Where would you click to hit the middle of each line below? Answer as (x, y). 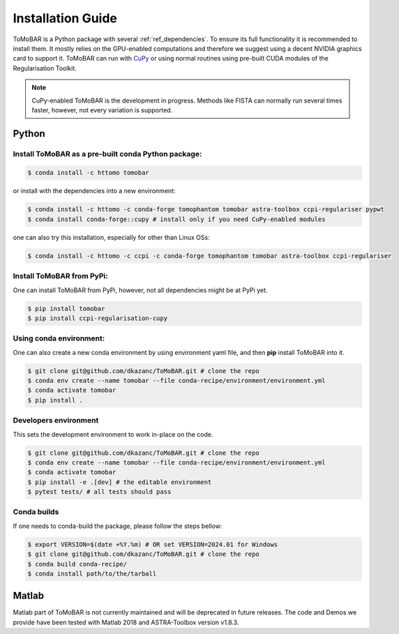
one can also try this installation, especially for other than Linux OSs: (111, 237)
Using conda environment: (59, 338)
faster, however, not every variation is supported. (102, 110)
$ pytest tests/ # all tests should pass (99, 492)
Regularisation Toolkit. (45, 68)
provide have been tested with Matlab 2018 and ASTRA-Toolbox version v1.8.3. (126, 622)
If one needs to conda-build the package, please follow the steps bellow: (118, 526)
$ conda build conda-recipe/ (77, 564)
